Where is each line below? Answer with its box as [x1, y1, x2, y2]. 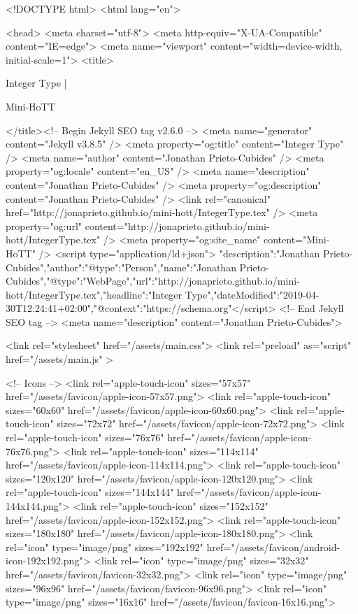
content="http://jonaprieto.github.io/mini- [85, 218, 270, 233]
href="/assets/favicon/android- [206, 539, 341, 554]
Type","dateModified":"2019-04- [185, 287, 320, 301]
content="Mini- [264, 232, 330, 247]
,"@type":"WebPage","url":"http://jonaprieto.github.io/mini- [43, 273, 300, 288]
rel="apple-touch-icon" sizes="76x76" [6, 430, 164, 445]
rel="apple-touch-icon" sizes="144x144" [6, 485, 174, 499]
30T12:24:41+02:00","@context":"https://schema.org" [6, 301, 232, 315]
